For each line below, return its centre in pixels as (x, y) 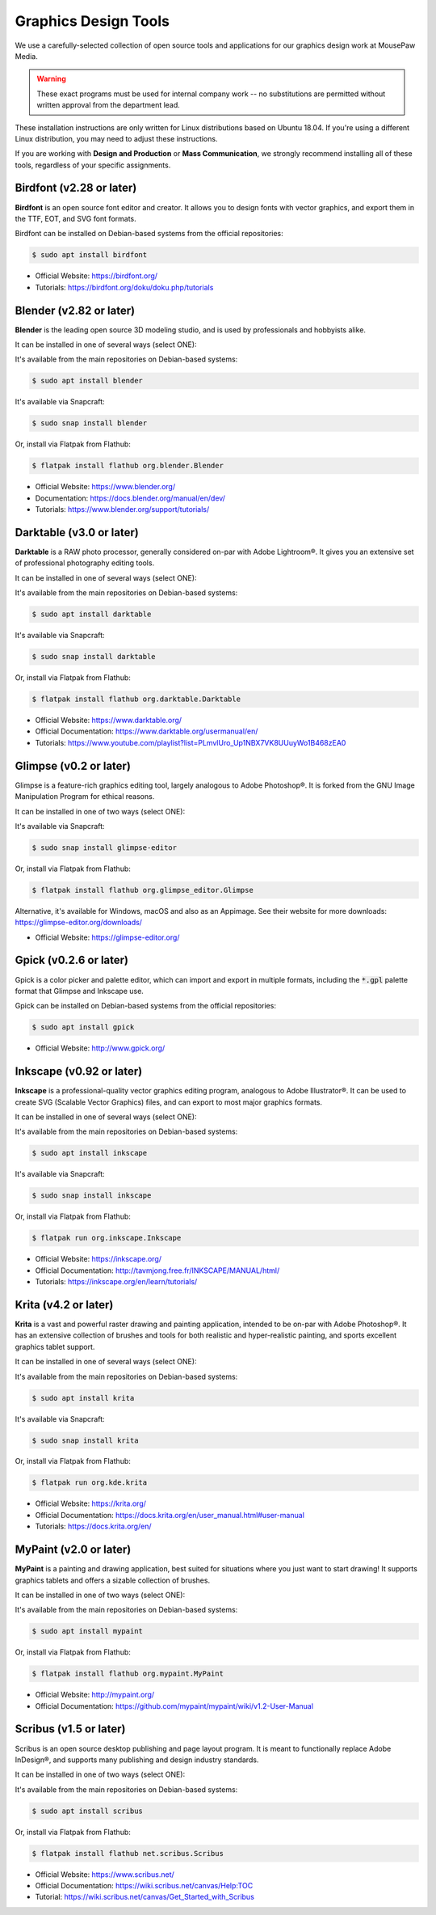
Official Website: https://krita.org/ (91, 1503)
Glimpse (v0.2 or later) (73, 765)
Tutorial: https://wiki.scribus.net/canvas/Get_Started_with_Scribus (145, 1897)
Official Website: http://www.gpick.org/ (100, 1048)
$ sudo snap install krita (85, 1440)
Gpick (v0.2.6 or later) (72, 960)
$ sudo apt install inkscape (90, 1153)
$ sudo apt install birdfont (90, 255)
